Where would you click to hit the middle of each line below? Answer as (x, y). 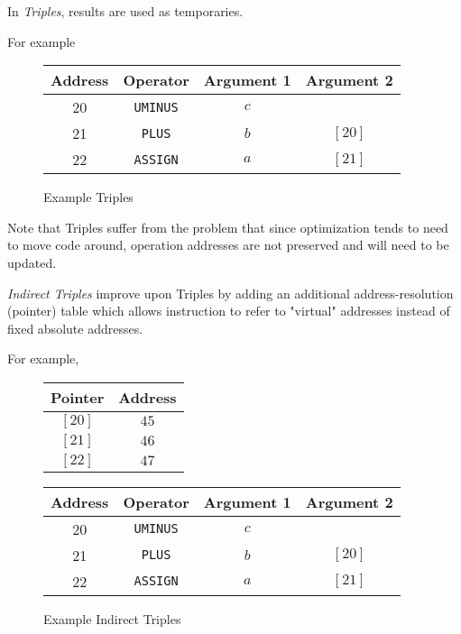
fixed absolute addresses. (75, 328)
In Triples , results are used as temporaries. (125, 11)
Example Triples (88, 197)
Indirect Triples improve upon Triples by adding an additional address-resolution (230, 293)
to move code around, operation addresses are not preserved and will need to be (228, 245)
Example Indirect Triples (112, 618)
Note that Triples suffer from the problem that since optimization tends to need (228, 227)
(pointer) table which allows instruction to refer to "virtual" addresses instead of (229, 311)
